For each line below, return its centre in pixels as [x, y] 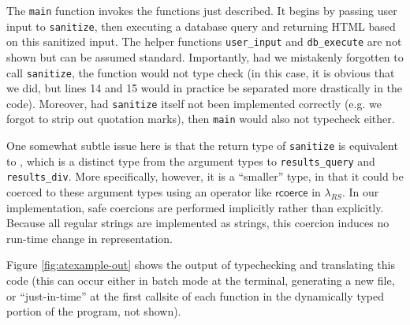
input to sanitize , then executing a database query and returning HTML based [201, 26]
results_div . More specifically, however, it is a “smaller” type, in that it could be [205, 176]
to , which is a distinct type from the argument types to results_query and [191, 161]
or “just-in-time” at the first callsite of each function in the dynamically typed [196, 295]
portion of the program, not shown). [94, 311]
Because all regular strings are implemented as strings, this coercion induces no [198, 223]
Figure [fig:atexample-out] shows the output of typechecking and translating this [201, 265]
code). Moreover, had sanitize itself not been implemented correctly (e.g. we [194, 103]
